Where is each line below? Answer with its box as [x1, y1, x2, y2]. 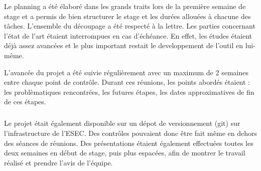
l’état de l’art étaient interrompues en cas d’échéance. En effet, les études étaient [4, 30, 252, 41]
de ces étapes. [4, 96, 46, 107]
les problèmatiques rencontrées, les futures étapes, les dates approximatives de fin [4, 86, 254, 97]
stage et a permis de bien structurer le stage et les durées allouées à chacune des [4, 11, 251, 21]
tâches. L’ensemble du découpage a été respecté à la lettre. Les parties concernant [4, 21, 255, 31]
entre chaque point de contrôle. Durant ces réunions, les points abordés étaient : [4, 77, 250, 87]
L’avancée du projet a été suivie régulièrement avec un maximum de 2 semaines [4, 67, 248, 77]
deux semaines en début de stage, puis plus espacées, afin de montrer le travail [4, 147, 245, 158]
